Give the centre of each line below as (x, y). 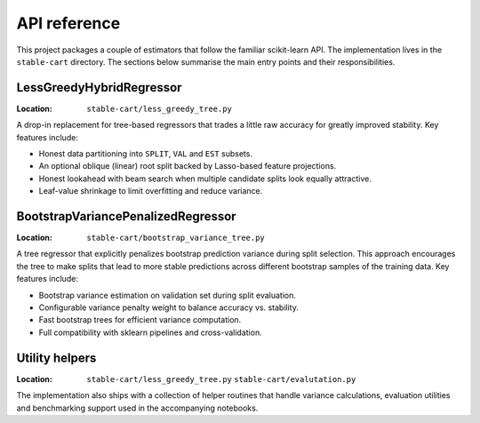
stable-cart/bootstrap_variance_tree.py (176, 238)
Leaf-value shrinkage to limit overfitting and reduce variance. (151, 191)
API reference (68, 23)
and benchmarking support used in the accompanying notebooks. (137, 408)
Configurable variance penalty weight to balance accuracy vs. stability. (169, 307)
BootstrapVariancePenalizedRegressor (126, 216)
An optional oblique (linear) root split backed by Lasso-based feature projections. (188, 166)
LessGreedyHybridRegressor (99, 88)
